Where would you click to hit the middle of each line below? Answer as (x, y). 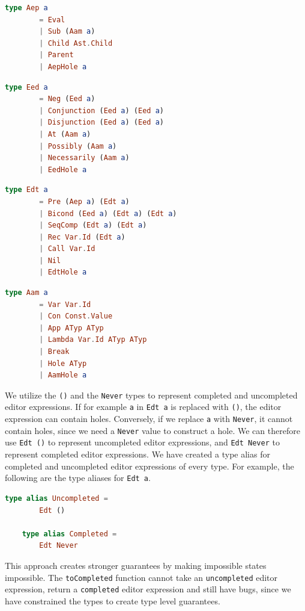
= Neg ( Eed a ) (67, 99)
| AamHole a (63, 375)
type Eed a (26, 87)
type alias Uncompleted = (56, 498)
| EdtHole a (63, 272)
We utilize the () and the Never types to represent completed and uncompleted (151, 395)
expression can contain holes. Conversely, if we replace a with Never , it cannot (149, 419)
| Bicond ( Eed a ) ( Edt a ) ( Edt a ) (108, 213)
